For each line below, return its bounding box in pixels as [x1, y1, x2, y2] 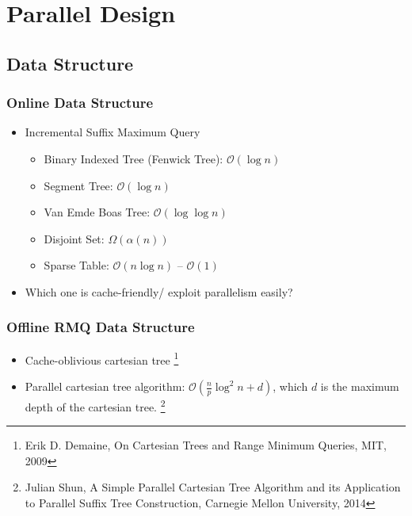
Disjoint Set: [44, 230, 105, 247]
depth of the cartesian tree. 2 [25, 396, 166, 415]
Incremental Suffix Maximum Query [25, 124, 200, 140]
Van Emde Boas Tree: [44, 204, 151, 220]
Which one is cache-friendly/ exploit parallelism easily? [25, 283, 293, 300]
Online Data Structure [6, 93, 154, 113]
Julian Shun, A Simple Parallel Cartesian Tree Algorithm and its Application [25, 479, 401, 495]
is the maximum [320, 378, 399, 394]
